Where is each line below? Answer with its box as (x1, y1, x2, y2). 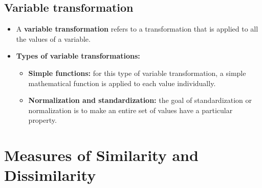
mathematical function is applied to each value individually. (28, 77, 216, 88)
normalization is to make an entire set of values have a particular (28, 104, 233, 115)
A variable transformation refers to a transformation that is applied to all (16, 23, 258, 34)
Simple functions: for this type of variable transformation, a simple (28, 67, 246, 78)
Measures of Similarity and (4, 145, 199, 166)
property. (28, 115, 57, 125)
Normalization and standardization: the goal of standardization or (28, 95, 252, 105)
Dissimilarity (4, 165, 96, 185)
